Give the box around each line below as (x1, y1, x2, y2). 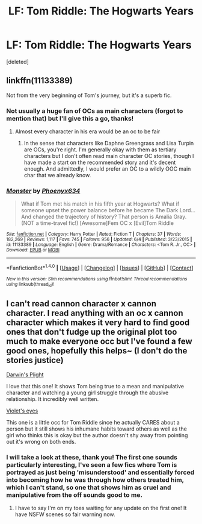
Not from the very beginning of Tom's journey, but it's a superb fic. (6, 92, 172, 99)
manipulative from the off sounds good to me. (6, 491, 143, 499)
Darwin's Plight (6, 371, 44, 378)
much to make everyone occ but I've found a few (6, 336, 192, 346)
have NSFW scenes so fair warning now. (14, 511, 115, 518)
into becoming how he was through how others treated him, (6, 476, 185, 484)
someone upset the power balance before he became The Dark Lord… (20, 207, 196, 214)
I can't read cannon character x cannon (6, 298, 156, 309)
